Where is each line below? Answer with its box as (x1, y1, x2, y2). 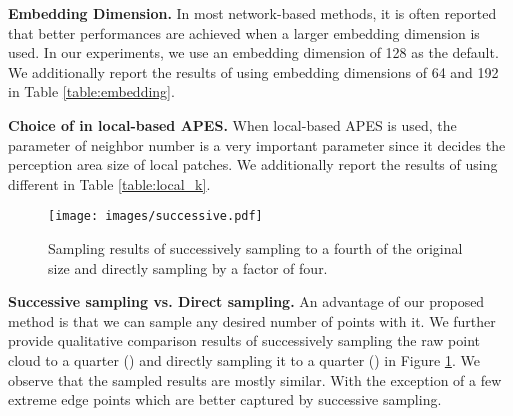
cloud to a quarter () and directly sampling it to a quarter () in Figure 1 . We (8, 349, 480, 370)
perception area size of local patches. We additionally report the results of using (8, 154, 498, 175)
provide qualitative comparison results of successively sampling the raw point (8, 330, 481, 351)
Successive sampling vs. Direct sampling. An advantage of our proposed (8, 291, 485, 312)
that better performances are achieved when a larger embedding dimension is (8, 22, 480, 43)
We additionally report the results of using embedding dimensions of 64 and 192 (8, 61, 499, 82)
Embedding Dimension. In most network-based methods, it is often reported (8, 3, 497, 23)
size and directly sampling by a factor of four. (48, 257, 328, 278)
